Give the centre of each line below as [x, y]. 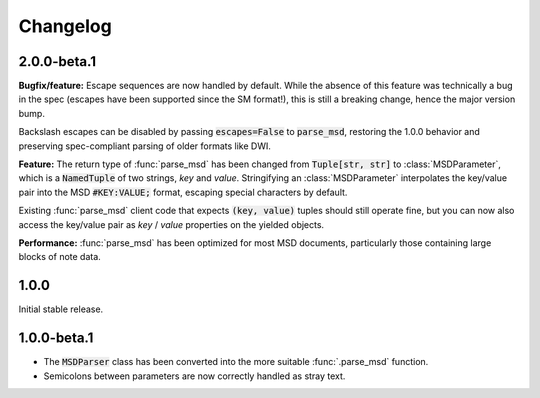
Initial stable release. [61, 309]
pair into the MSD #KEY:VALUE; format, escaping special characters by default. [183, 192]
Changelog [65, 26]
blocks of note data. [60, 257]
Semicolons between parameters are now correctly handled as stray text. [194, 376]
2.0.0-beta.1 [57, 61]
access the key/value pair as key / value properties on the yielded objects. [171, 224]
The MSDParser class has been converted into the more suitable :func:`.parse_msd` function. [236, 362]
